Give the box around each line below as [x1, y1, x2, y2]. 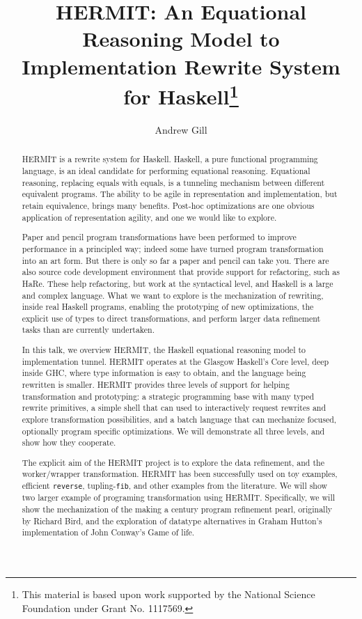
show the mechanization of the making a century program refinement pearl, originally [22, 503, 332, 515]
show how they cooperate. [22, 437, 116, 448]
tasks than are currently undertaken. [22, 324, 155, 336]
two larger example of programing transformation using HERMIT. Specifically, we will [22, 492, 336, 503]
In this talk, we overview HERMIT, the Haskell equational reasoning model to [22, 344, 306, 356]
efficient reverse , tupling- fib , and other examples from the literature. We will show [22, 480, 328, 492]
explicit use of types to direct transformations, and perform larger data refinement [22, 312, 321, 324]
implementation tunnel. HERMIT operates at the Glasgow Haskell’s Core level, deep [22, 355, 329, 367]
